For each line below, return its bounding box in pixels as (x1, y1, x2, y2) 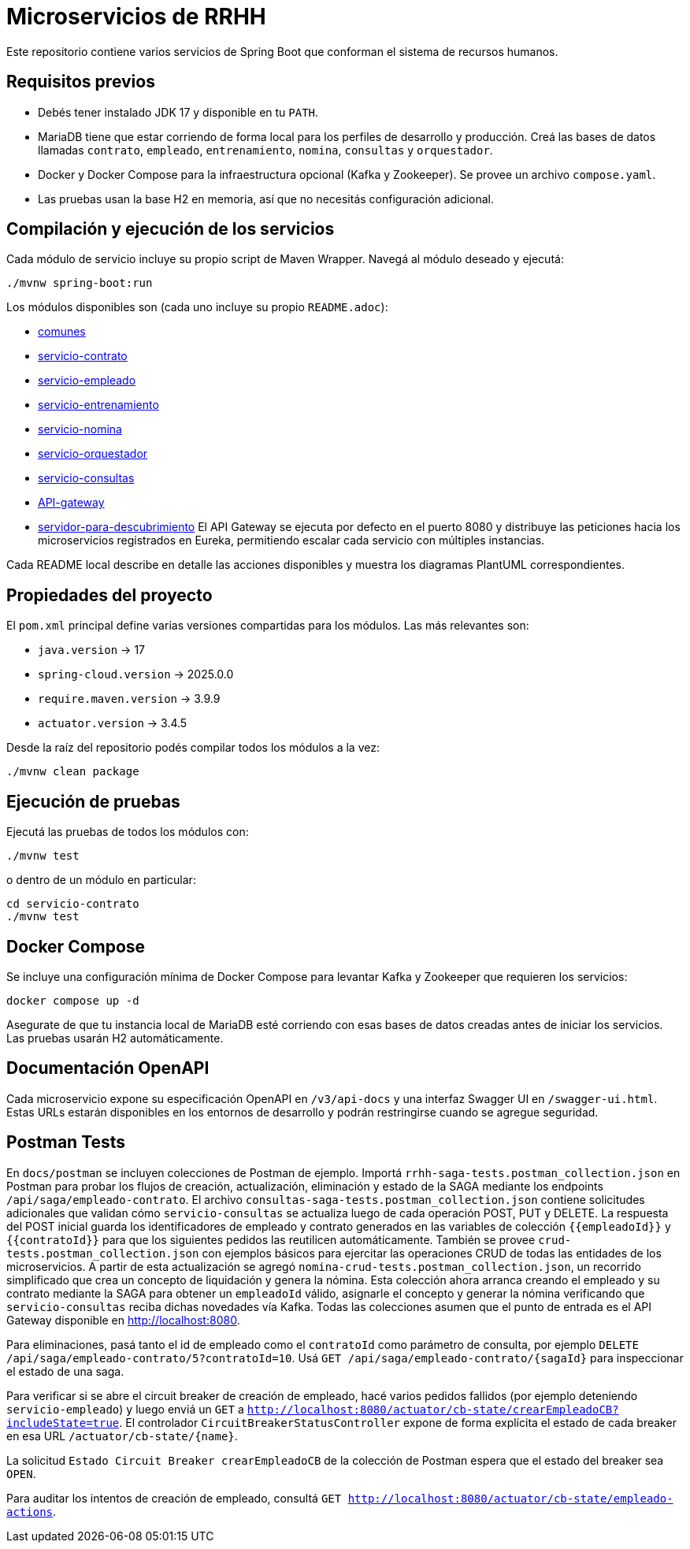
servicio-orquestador (38, 447, 148, 461)
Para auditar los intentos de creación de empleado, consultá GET (6, 1491, 342, 1505)
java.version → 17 (38, 643, 146, 657)
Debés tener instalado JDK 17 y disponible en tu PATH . (38, 105, 319, 119)
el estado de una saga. (6, 1364, 124, 1378)
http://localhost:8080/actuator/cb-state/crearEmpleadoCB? (247, 1402, 619, 1416)
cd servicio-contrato (6, 897, 139, 911)
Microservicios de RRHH (6, 3, 266, 30)
